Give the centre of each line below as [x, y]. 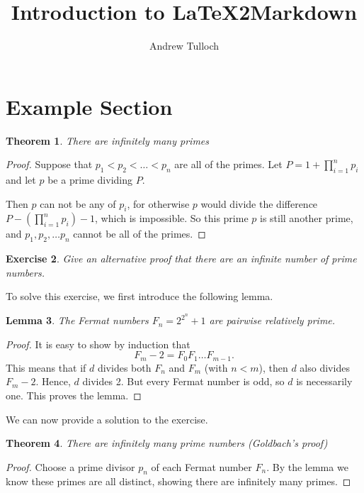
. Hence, [53, 381]
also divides [325, 367]
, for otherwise [158, 203]
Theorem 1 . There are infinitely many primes [108, 140]
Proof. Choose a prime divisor [70, 466]
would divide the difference [259, 203]
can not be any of [78, 203]
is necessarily [324, 381]
